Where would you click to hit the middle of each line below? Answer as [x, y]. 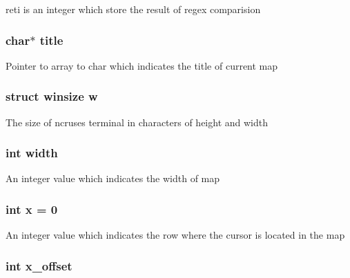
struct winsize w [52, 96]
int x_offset [39, 265]
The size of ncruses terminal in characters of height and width [137, 122]
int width [32, 153]
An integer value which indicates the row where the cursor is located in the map [175, 235]
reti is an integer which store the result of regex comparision [133, 9]
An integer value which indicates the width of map [113, 178]
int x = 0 [32, 209]
